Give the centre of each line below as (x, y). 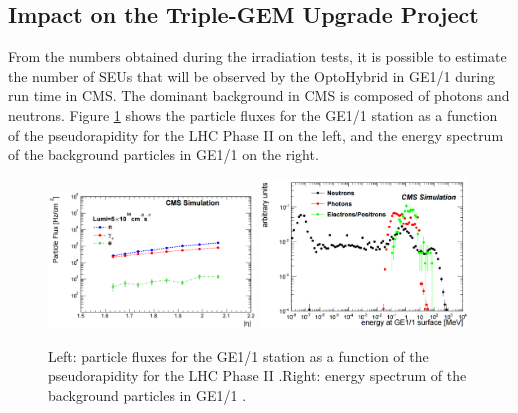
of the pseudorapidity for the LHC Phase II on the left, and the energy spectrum (256, 134)
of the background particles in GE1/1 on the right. (163, 154)
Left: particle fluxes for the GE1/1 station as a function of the (238, 355)
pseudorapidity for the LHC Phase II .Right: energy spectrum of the (257, 375)
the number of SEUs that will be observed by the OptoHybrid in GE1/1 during (251, 75)
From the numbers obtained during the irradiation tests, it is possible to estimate (257, 56)
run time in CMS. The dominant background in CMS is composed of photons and (259, 95)
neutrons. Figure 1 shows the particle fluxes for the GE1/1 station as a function (253, 114)
